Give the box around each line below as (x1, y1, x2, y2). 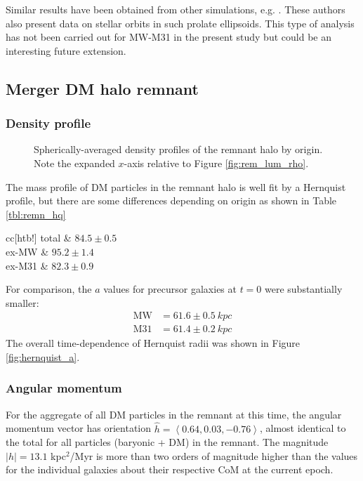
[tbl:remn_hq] (6, 206, 66, 221)
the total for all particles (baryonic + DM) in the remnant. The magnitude (6, 435, 329, 449)
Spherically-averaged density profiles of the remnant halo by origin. (34, 142, 323, 157)
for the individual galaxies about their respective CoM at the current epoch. (6, 462, 334, 477)
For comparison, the (6, 282, 92, 296)
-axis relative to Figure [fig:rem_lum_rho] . (124, 155, 309, 170)
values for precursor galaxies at (103, 282, 237, 296)
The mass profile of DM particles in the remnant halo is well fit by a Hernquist (6, 179, 346, 194)
